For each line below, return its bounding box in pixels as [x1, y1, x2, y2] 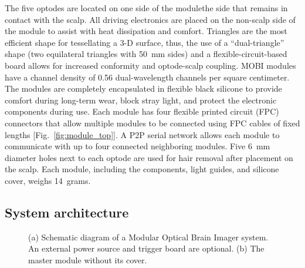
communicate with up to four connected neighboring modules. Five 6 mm [5, 140, 270, 152]
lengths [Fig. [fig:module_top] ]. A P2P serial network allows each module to [5, 128, 280, 140]
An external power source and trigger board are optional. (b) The [28, 242, 265, 254]
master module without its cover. [28, 253, 147, 266]
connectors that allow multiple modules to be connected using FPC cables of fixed [5, 116, 300, 129]
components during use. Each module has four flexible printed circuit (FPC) [5, 105, 279, 118]
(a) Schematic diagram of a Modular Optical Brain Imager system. [28, 230, 269, 243]
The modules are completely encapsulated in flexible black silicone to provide [5, 82, 282, 95]
